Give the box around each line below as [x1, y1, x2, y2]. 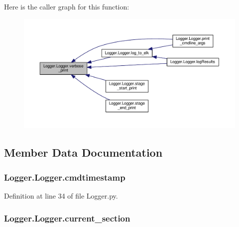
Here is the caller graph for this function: [4, 1, 129, 11]
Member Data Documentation [4, 145, 163, 160]
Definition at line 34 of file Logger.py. [4, 191, 118, 201]
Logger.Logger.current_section [4, 212, 130, 224]
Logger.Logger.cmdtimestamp [4, 171, 125, 183]
